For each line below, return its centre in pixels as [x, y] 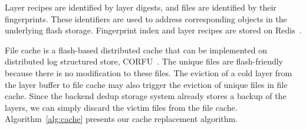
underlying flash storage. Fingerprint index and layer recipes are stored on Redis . [153, 30]
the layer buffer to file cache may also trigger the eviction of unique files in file [146, 84]
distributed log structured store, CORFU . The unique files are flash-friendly [144, 61]
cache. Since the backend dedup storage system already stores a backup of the [146, 96]
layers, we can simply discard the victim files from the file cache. [121, 107]
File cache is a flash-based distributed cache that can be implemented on [136, 50]
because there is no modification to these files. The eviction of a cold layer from [149, 72]
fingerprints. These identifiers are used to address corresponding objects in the [146, 18]
